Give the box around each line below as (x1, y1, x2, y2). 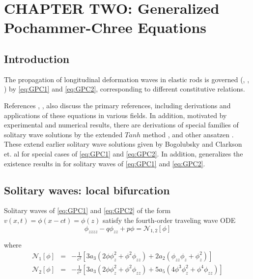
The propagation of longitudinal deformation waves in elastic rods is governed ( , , (4, 74, 250, 84)
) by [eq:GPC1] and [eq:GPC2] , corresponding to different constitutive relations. (4, 84, 245, 94)
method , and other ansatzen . (142, 129, 234, 139)
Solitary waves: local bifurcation (4, 182, 170, 197)
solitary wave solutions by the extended (4, 129, 123, 139)
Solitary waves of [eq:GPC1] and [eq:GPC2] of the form (4, 205, 171, 216)
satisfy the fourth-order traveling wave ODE (102, 215, 236, 225)
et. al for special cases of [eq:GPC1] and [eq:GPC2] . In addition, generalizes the (4, 148, 243, 158)
